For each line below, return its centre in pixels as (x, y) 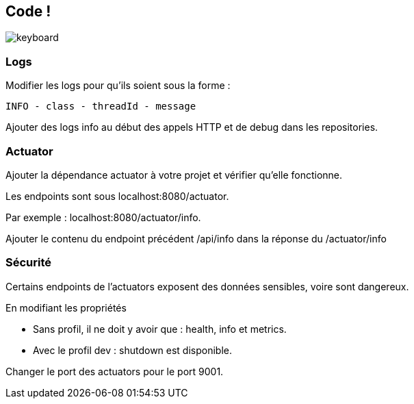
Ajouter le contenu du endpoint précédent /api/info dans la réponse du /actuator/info (196, 238)
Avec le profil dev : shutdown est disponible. (133, 350)
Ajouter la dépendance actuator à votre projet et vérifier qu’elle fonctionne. (174, 175)
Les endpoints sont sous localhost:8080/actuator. (117, 196)
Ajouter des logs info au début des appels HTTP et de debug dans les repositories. (192, 127)
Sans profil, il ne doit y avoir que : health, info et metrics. (160, 329)
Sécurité (29, 263)
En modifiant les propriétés (66, 307)
